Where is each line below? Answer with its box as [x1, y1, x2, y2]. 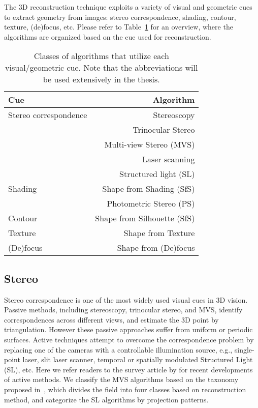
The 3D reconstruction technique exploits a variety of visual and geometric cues [4, 2, 252, 12]
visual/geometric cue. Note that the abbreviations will [5, 62, 198, 74]
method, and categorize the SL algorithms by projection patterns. [4, 394, 209, 404]
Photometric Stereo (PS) [107, 197, 195, 210]
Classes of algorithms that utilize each [34, 50, 169, 62]
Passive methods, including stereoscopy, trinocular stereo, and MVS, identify [4, 304, 243, 315]
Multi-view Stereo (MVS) [104, 138, 195, 151]
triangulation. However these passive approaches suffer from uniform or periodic [4, 324, 253, 335]
